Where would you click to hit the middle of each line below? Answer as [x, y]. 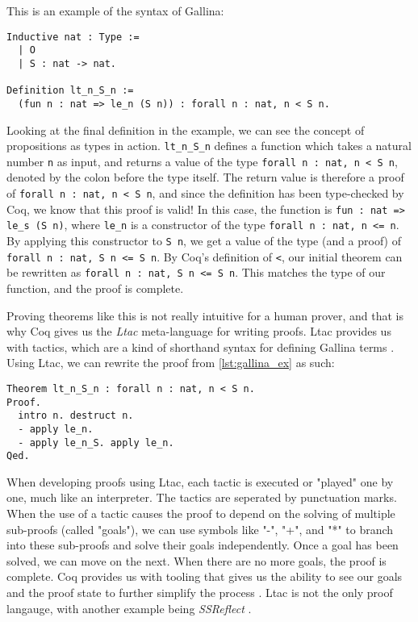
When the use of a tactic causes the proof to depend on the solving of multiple [201, 513]
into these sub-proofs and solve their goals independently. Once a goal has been [203, 545]
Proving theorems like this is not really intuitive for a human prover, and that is [205, 315]
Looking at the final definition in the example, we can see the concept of [186, 129]
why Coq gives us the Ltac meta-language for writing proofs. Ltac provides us [199, 331]
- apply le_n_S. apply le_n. [96, 442]
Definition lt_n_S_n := [70, 91]
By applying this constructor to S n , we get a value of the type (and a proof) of [204, 240]
